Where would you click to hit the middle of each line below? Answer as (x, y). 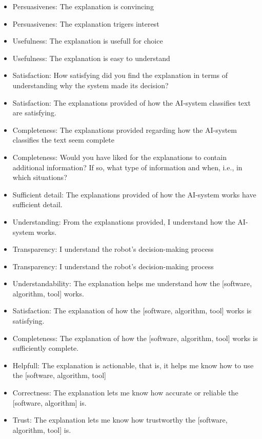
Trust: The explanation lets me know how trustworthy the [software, (120, 420)
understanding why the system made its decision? (90, 85)
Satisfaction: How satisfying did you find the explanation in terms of (120, 75)
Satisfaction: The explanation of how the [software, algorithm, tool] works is (132, 311)
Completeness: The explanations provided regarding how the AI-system (125, 129)
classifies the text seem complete (63, 140)
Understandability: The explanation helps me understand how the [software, (132, 283)
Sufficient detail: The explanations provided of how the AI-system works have (134, 194)
